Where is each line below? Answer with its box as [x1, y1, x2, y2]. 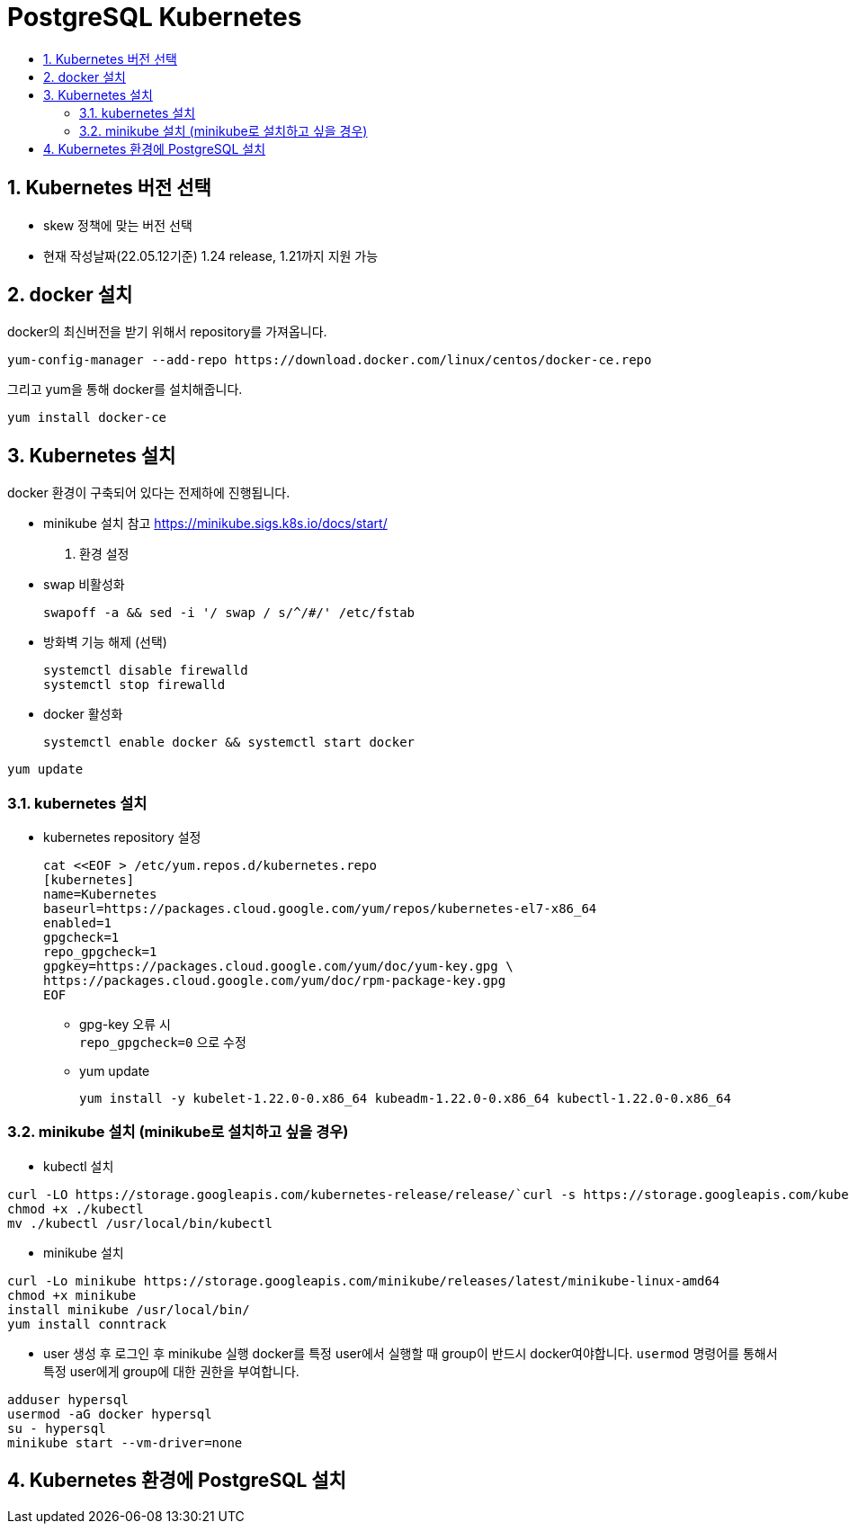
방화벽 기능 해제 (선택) [43, 634, 167, 650]
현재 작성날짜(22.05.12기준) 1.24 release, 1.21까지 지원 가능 [43, 247, 379, 264]
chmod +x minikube [7, 1287, 137, 1303]
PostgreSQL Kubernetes [7, 2, 302, 32]
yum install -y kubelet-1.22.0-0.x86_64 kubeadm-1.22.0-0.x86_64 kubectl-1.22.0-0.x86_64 [79, 1091, 731, 1106]
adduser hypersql [7, 1392, 129, 1407]
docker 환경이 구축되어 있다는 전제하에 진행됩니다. [7, 485, 290, 501]
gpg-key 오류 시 [79, 1016, 171, 1033]
